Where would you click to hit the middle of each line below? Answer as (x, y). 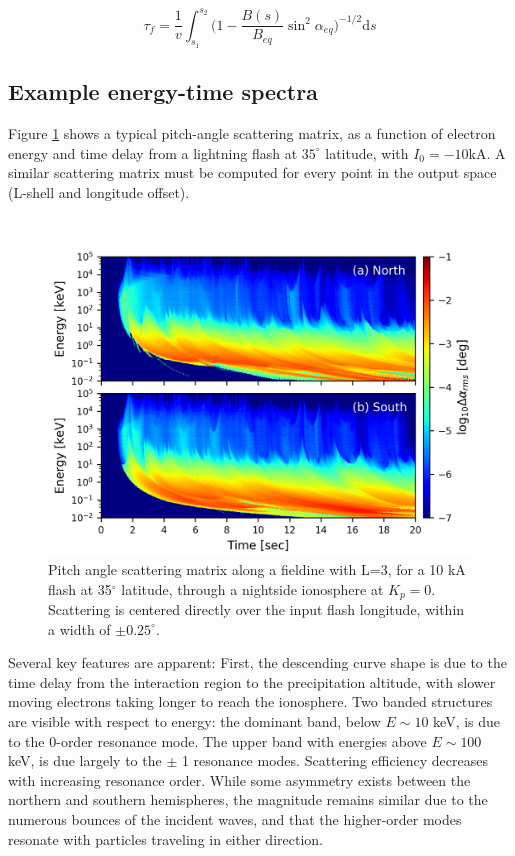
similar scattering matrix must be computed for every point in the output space (252, 172)
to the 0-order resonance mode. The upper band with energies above (217, 740)
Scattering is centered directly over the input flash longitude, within (256, 609)
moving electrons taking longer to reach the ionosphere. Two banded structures (250, 701)
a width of (79, 628)
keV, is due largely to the (85, 760)
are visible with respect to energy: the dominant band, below (194, 721)
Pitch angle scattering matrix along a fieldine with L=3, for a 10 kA (257, 568)
